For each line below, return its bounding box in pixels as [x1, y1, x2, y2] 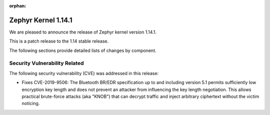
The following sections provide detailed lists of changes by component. [9, 47, 157, 53]
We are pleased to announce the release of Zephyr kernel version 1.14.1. [9, 29, 157, 35]
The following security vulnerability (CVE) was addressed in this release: [9, 70, 159, 76]
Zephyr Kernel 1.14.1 [9, 15, 72, 24]
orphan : [9, 3, 26, 8]
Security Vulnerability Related [9, 60, 84, 67]
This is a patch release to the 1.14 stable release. [9, 38, 109, 44]
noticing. [21, 100, 40, 106]
